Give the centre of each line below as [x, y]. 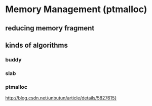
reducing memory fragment [50, 28]
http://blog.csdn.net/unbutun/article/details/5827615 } [61, 98]
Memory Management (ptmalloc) [76, 9]
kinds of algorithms [37, 45]
